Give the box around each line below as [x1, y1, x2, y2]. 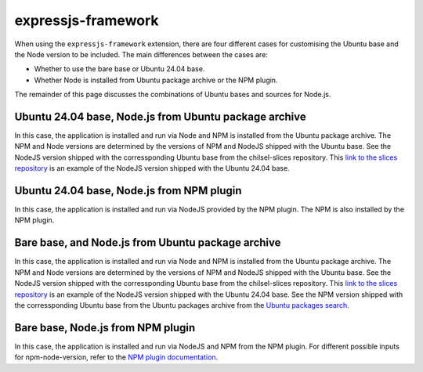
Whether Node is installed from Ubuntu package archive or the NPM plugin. [34, 75, 278, 85]
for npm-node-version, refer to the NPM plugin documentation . [14, 352, 219, 362]
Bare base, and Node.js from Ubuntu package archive [14, 236, 281, 250]
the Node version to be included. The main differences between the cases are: [14, 49, 268, 59]
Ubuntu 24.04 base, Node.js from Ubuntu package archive [14, 110, 307, 123]
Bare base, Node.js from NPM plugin [14, 321, 196, 334]
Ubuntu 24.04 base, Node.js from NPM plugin [14, 184, 242, 197]
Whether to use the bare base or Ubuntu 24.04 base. [34, 64, 205, 74]
